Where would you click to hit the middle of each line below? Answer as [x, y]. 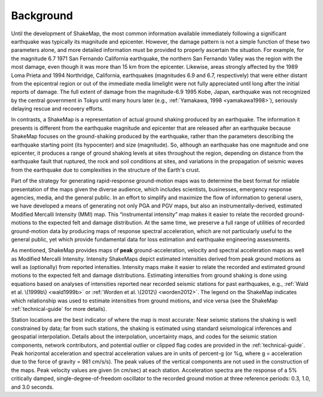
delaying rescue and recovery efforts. [57, 109]
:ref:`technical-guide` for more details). [59, 309]
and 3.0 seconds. [32, 387]
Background [42, 16]
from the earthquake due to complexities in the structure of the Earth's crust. [106, 170]
